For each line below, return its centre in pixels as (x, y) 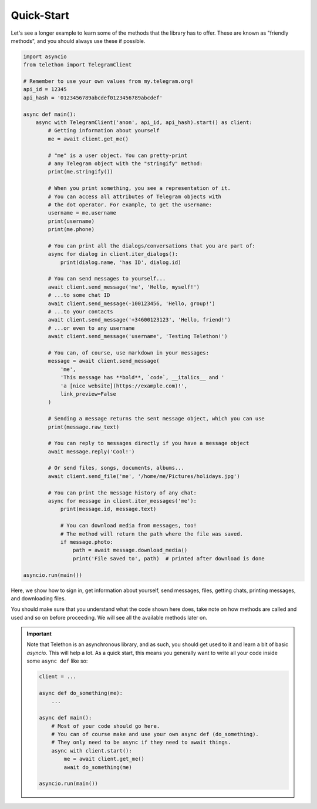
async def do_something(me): (81, 693)
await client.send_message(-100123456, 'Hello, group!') (131, 303)
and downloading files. (38, 598)
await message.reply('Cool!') (91, 452)
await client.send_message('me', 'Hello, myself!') (124, 287)
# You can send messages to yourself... (107, 279)
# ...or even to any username (91, 328)
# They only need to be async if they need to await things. (141, 743)
